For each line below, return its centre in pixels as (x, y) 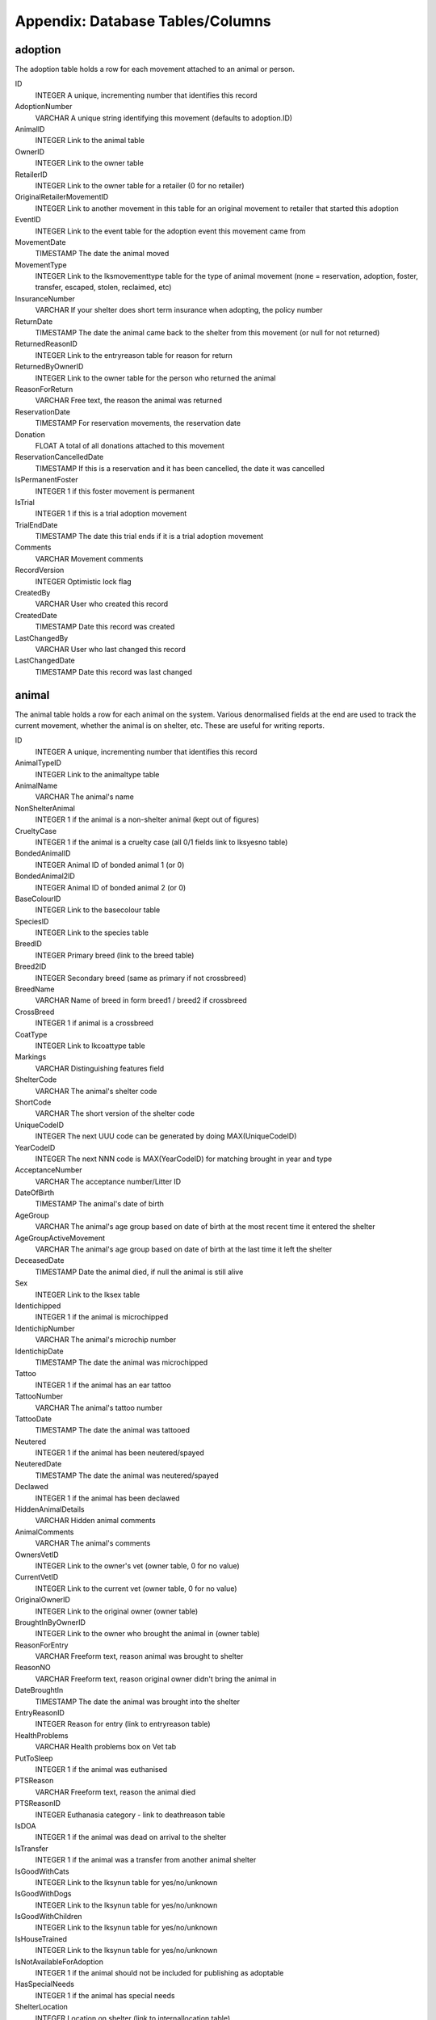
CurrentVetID (37, 1577)
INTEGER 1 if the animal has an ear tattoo (103, 1385)
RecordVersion (40, 570)
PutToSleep (34, 1758)
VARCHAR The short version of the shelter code (115, 1113)
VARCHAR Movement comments (89, 558)
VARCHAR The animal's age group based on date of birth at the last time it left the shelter (184, 1249)
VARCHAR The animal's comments (93, 1543)
